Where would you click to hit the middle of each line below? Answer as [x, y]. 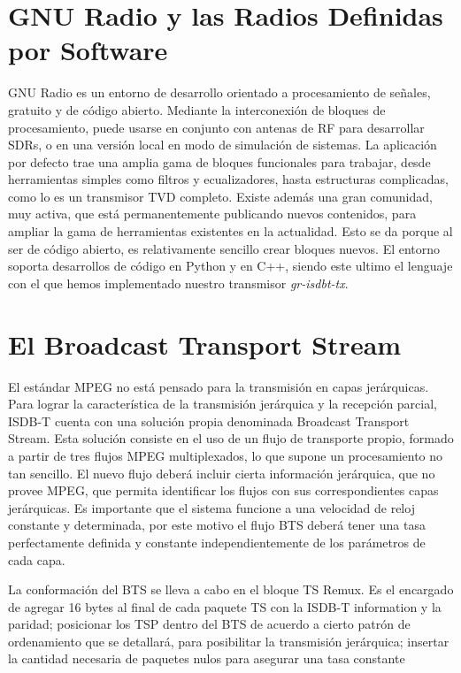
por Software [88, 50]
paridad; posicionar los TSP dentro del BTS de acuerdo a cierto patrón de [209, 624]
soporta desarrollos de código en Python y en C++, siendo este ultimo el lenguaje [230, 266]
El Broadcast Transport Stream [205, 344]
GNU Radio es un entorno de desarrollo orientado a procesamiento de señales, [219, 92]
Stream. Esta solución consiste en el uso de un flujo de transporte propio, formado [231, 438]
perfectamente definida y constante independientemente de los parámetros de [217, 542]
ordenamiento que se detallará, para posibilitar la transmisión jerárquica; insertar [229, 641]
